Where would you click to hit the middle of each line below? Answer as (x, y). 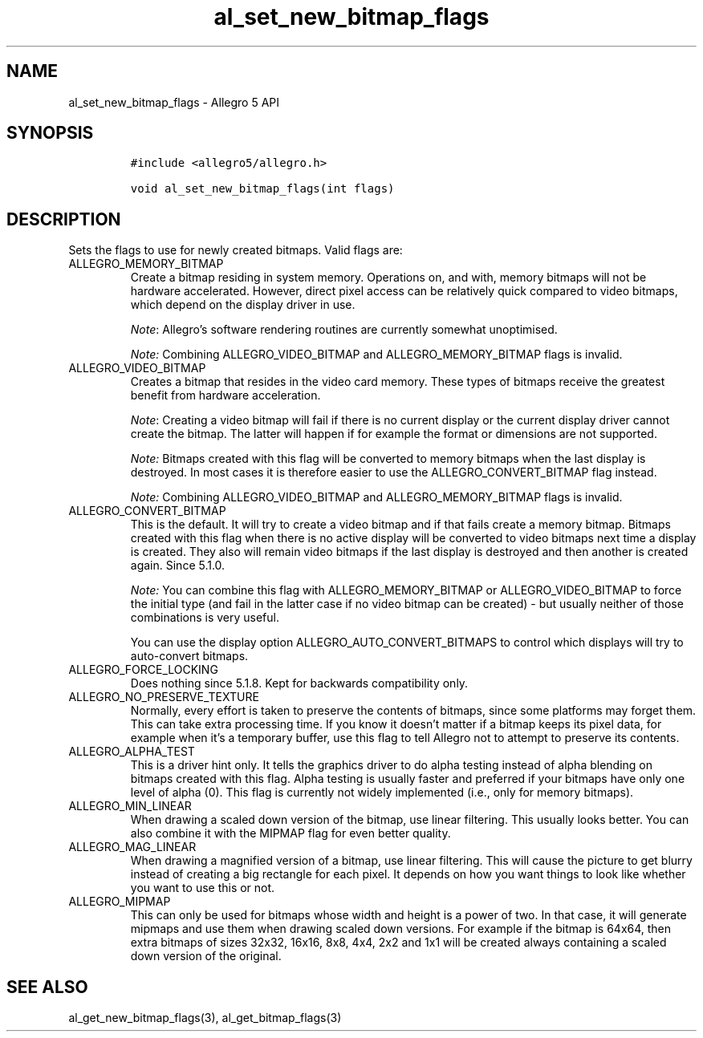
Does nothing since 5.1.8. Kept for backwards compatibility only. (299, 683)
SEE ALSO (47, 987)
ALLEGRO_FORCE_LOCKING (143, 670)
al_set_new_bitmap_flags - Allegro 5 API (174, 102)
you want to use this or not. (203, 888)
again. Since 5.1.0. (178, 566)
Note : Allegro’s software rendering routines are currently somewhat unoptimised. (344, 330)
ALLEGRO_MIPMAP (120, 902)
